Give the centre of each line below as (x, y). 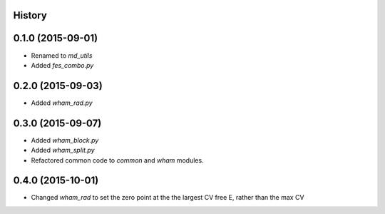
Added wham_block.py (65, 140)
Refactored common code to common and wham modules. (117, 160)
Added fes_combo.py (62, 65)
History (30, 15)
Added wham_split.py (63, 151)
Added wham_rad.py (62, 103)
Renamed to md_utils (62, 55)
